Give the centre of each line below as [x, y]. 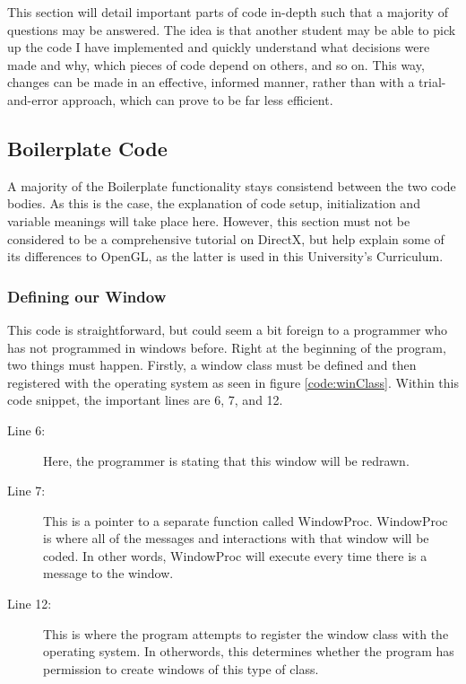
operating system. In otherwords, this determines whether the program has [249, 651]
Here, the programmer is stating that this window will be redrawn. [226, 460]
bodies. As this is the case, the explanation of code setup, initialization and [214, 203]
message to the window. [108, 573]
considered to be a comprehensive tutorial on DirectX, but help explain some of [226, 238]
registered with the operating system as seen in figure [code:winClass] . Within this [233, 382]
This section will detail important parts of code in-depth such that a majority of [228, 12]
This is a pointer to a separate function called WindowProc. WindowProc [246, 520]
